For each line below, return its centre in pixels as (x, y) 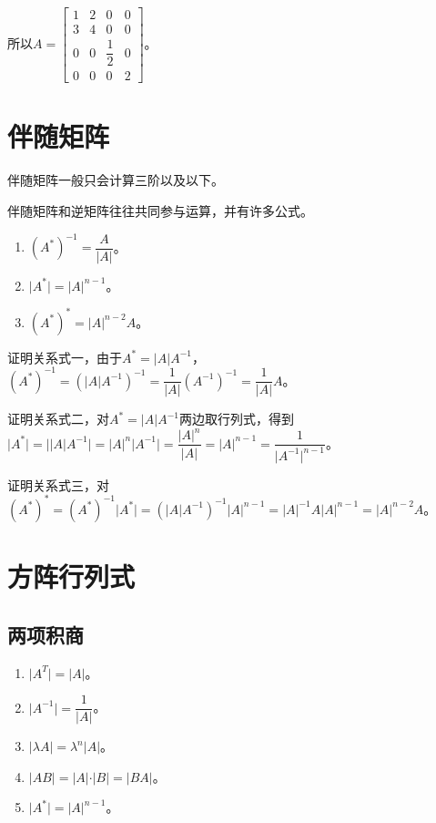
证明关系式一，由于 (65, 357)
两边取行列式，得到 (236, 419)
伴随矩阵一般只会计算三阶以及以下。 (116, 180)
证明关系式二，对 (58, 419)
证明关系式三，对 (58, 484)
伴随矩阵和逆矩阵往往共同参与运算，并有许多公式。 (160, 210)
